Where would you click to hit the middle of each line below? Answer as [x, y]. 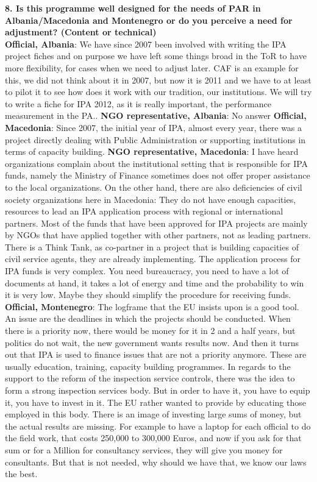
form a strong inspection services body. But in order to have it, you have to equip [158, 390]
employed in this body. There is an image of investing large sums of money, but [153, 414]
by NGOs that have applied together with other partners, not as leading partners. [158, 235]
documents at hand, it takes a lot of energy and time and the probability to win [155, 282]
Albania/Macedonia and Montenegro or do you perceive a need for [149, 20]
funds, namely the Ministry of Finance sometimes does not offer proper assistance [158, 175]
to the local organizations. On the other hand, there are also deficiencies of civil [154, 187]
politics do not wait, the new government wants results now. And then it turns [152, 342]
